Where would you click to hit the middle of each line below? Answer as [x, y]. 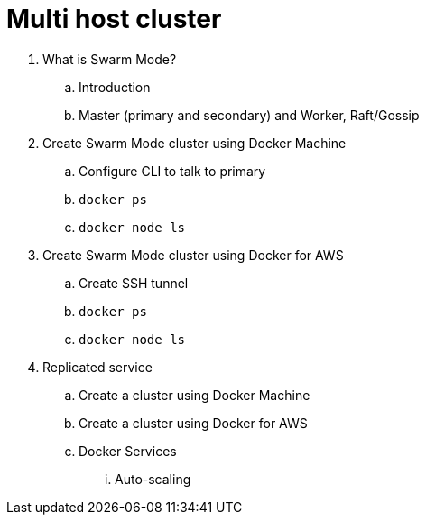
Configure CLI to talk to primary [172, 171]
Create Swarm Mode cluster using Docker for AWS [193, 255]
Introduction [115, 87]
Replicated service [97, 367]
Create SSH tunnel [134, 283]
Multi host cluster [114, 19]
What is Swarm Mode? [110, 59]
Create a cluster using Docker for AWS [193, 423]
